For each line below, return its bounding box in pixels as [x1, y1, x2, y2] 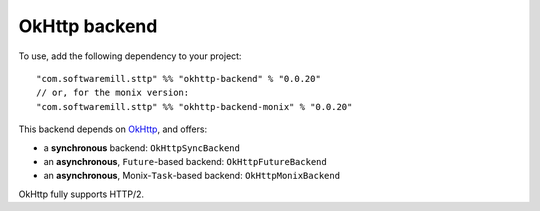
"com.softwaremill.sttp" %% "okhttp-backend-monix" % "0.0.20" [36, 101, 353, 112]
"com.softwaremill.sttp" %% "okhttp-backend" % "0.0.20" [36, 73, 322, 84]
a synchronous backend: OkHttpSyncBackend [43, 141, 240, 154]
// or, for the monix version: [36, 87, 190, 99]
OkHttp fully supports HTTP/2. [18, 188, 145, 200]
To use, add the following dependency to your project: [18, 50, 242, 62]
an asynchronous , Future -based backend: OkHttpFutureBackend [43, 155, 327, 167]
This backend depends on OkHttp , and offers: [18, 123, 208, 135]
